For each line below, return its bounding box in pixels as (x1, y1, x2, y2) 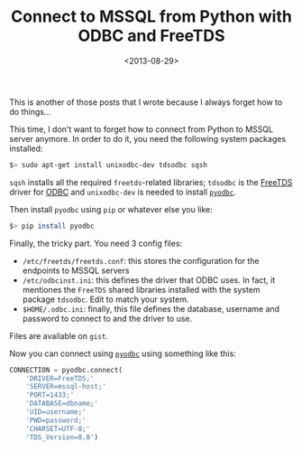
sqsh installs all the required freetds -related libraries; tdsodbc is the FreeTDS (9, 176, 293, 187)
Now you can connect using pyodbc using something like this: (9, 348, 236, 359)
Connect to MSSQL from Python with (10, 6, 293, 27)
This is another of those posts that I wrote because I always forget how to (9, 97, 283, 108)
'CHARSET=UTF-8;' (25, 424, 91, 433)
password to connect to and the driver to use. (22, 313, 193, 324)
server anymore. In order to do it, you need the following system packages (9, 133, 287, 144)
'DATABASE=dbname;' (25, 399, 99, 409)
